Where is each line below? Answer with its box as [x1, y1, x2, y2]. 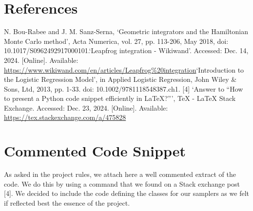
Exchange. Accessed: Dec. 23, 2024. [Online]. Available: [4, 102, 168, 113]
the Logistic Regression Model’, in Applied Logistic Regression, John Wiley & [4, 74, 237, 84]
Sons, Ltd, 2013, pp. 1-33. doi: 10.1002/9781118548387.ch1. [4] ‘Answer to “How [4, 83, 243, 94]
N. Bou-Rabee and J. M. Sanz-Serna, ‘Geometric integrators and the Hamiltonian [4, 26, 249, 37]
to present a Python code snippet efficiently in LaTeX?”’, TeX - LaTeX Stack [4, 93, 236, 103]
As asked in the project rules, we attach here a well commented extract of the [4, 169, 236, 179]
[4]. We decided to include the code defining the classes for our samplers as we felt [4, 188, 249, 198]
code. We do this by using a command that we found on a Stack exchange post [4, 178, 240, 189]
